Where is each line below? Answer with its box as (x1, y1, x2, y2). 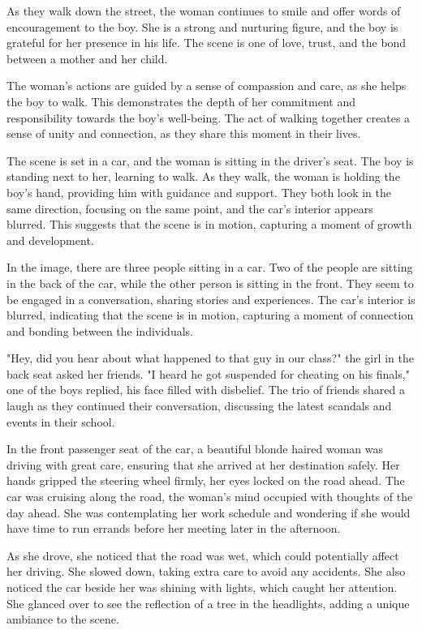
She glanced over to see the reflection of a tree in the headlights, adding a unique (6, 594, 410, 611)
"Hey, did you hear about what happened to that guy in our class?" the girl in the (6, 349, 414, 366)
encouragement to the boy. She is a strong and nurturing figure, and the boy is (6, 18, 398, 35)
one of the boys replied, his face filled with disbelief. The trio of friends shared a (6, 381, 405, 398)
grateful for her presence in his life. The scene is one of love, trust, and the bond (6, 34, 407, 51)
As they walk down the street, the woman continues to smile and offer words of (6, 2, 401, 19)
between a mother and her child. (6, 49, 168, 66)
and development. (6, 231, 94, 248)
